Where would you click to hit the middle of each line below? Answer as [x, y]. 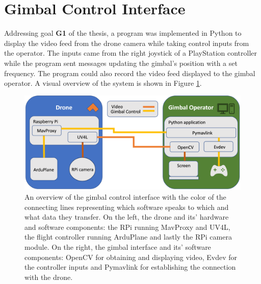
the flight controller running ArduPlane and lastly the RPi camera [128, 237]
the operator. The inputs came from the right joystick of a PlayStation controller [131, 53]
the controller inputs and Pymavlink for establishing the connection [130, 267]
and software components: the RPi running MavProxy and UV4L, [127, 227]
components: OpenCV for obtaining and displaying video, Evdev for [131, 257]
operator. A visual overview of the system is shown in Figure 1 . [103, 83]
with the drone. [49, 277]
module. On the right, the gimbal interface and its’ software [118, 246]
